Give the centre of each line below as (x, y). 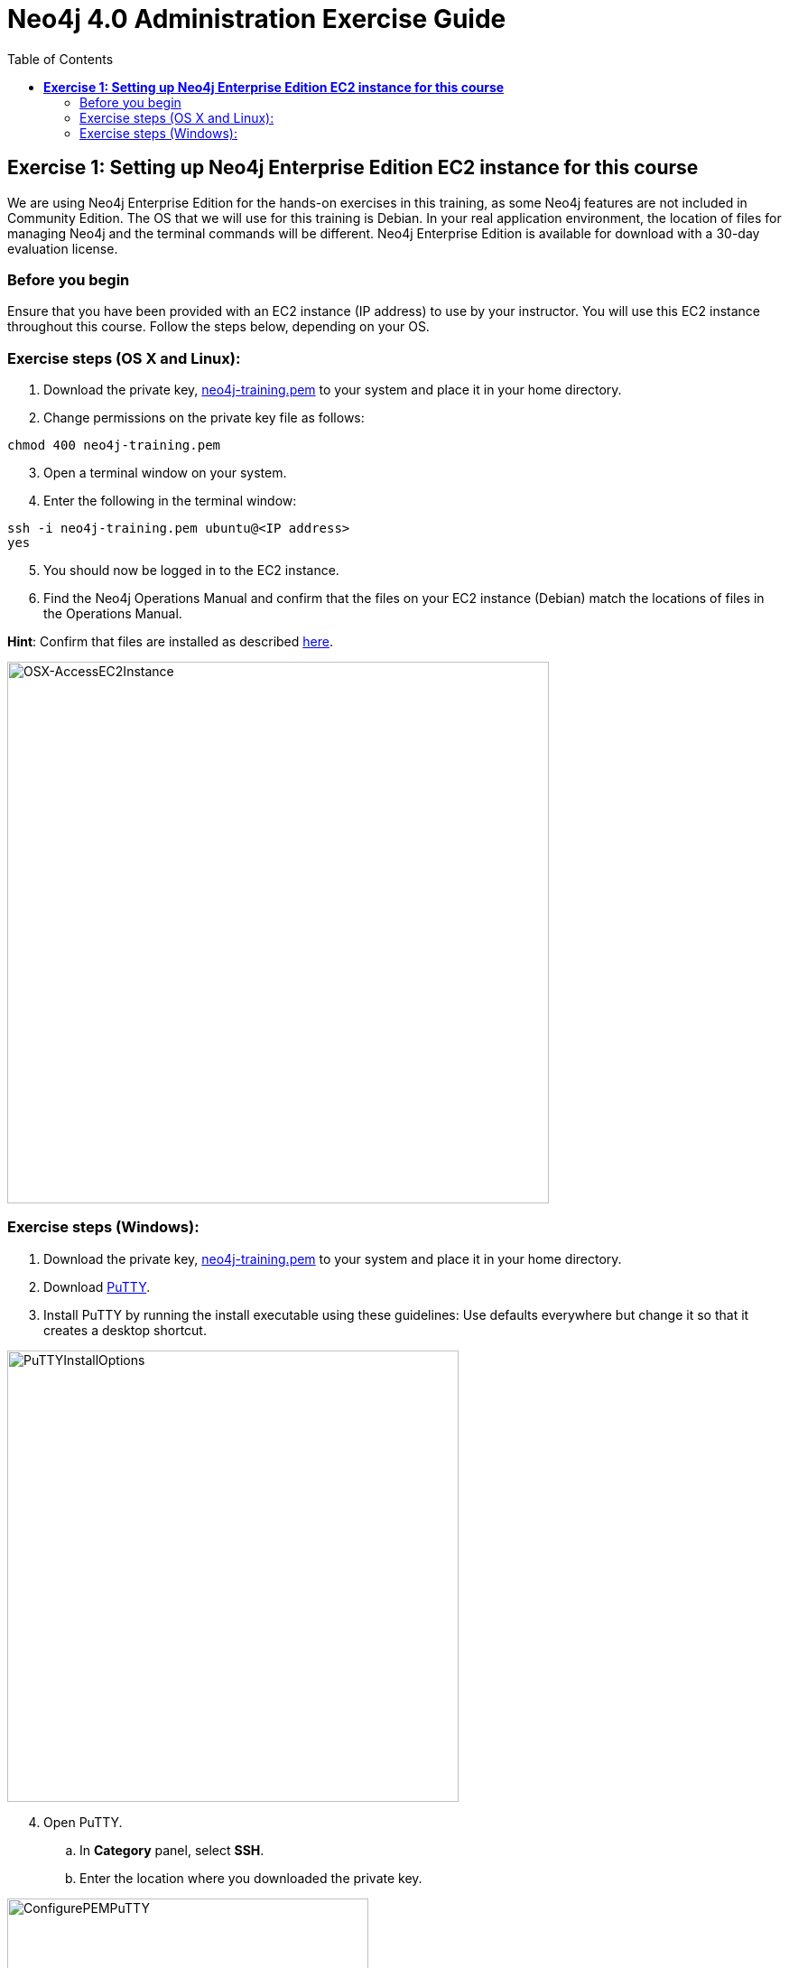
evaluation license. (63, 248)
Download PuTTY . (97, 1286)
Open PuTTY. (83, 1822)
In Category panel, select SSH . (172, 1850)
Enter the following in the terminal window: (170, 501)
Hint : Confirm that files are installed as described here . (170, 642)
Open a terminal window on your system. (165, 473)
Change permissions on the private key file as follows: (204, 418)
